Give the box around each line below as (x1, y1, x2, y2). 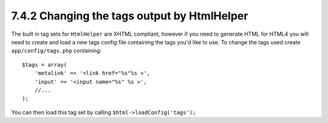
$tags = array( (22, 61, 67, 68)
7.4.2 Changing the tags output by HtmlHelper (11, 9, 248, 22)
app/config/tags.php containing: (11, 47, 102, 55)
